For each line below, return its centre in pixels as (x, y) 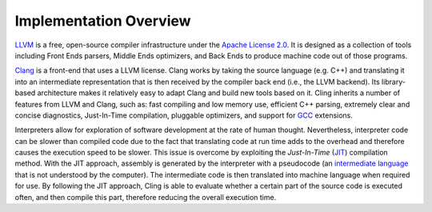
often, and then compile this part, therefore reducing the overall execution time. (146, 197)
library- (393, 82)
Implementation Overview (103, 21)
